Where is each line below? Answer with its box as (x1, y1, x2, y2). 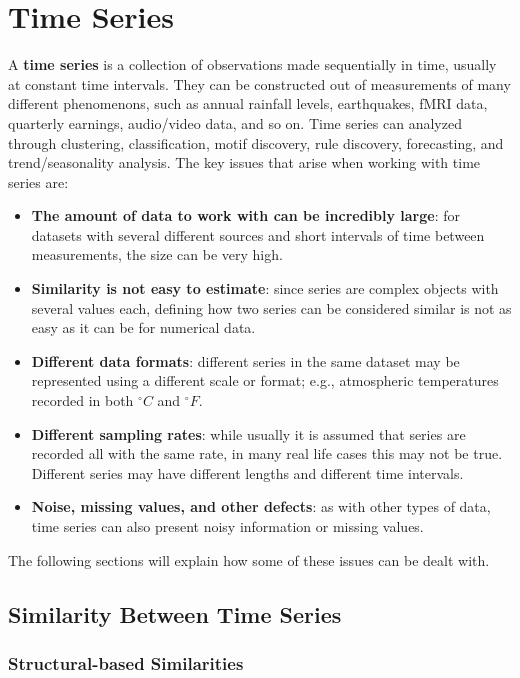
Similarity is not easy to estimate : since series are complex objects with (31, 278, 499, 299)
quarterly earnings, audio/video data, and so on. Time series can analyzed (8, 112, 462, 133)
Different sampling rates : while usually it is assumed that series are (31, 423, 466, 444)
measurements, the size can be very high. (31, 244, 283, 265)
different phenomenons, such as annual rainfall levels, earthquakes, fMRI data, (8, 93, 488, 114)
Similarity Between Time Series (8, 598, 342, 629)
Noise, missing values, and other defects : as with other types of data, (31, 496, 491, 517)
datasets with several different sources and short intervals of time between (31, 224, 485, 245)
